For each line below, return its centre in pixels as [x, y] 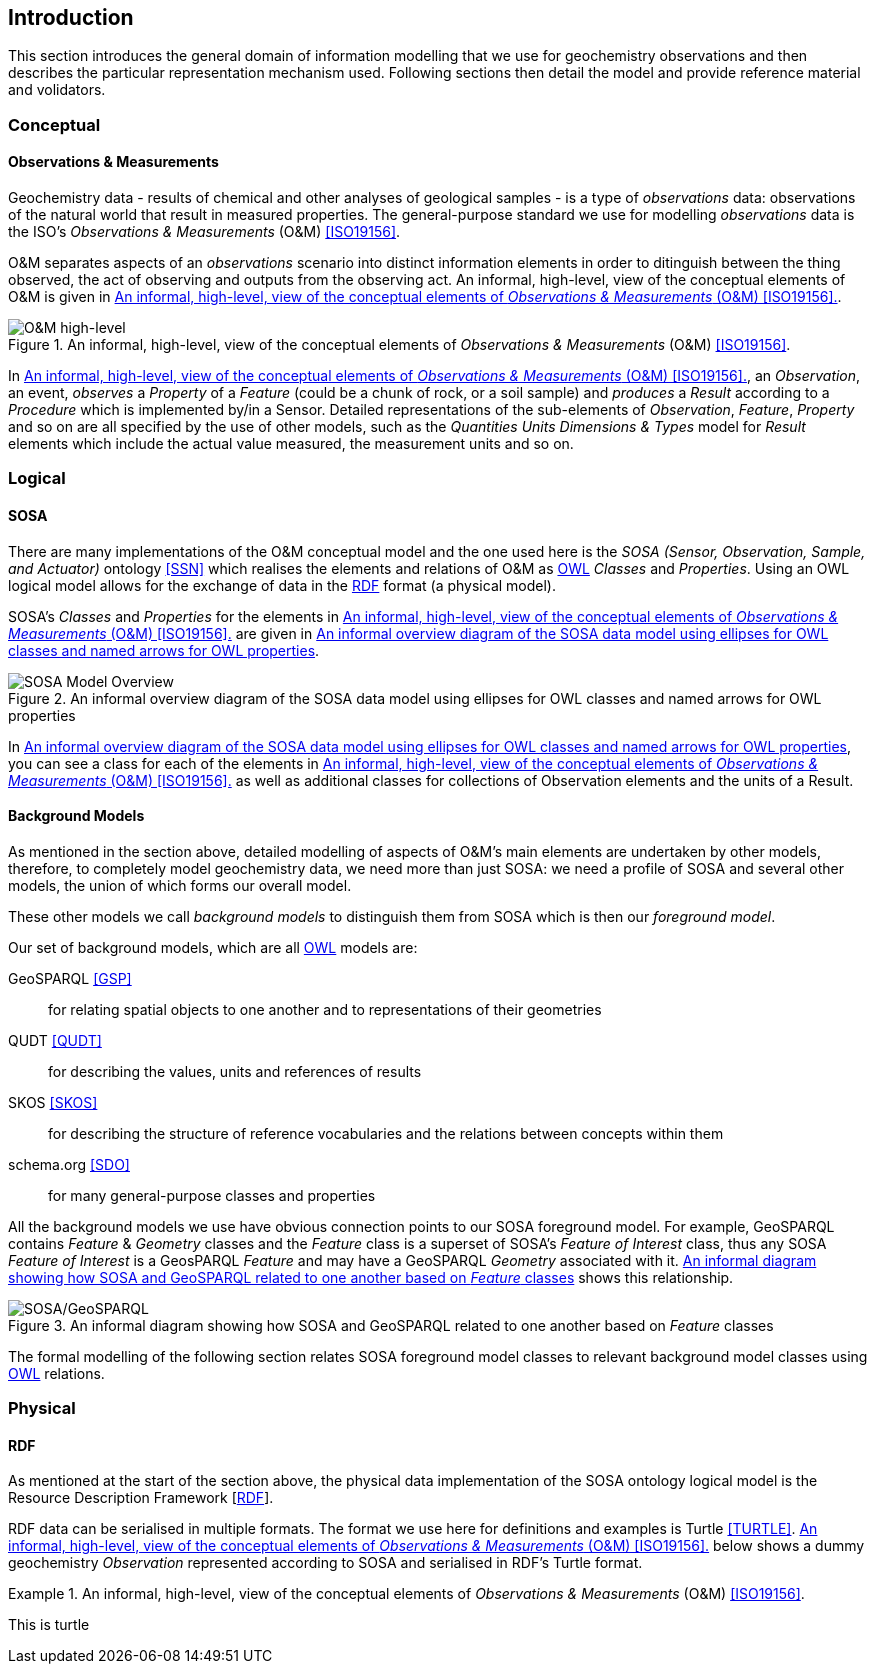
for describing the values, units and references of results [235, 1071]
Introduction [71, 17]
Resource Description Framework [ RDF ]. [141, 1498]
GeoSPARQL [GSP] [70, 978]
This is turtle [49, 1625]
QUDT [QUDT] [55, 1040]
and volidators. [57, 90]
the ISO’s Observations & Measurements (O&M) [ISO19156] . [204, 232]
